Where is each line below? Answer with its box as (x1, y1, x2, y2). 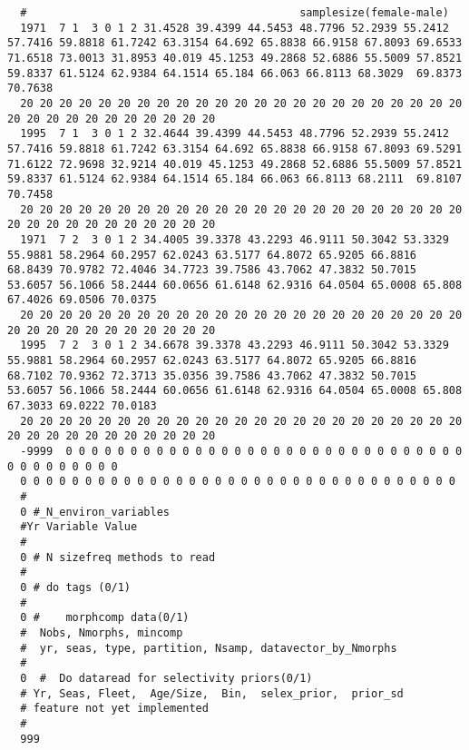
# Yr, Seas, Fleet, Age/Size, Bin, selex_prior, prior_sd (20, 686, 404, 700)
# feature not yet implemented (20, 702, 209, 715)
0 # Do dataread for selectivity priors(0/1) (20, 671, 313, 685)
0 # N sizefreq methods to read (20, 550, 216, 564)
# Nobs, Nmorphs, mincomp (20, 626, 183, 639)
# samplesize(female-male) (20, 6, 449, 19)
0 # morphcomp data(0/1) (20, 611, 190, 625)
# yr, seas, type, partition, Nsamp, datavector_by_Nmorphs (20, 641, 397, 655)
